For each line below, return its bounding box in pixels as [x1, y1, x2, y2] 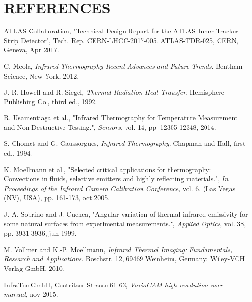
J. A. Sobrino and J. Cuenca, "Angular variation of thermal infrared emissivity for [4, 209, 248, 219]
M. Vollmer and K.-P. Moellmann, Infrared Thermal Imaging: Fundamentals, [4, 244, 233, 254]
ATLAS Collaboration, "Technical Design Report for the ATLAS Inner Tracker [4, 26, 238, 36]
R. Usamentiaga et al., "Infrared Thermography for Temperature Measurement [4, 112, 238, 123]
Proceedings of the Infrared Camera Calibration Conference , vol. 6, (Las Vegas [4, 183, 236, 193]
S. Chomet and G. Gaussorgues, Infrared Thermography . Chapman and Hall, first [4, 138, 246, 148]
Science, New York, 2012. [4, 70, 79, 80]
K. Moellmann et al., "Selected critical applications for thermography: [4, 164, 211, 174]
